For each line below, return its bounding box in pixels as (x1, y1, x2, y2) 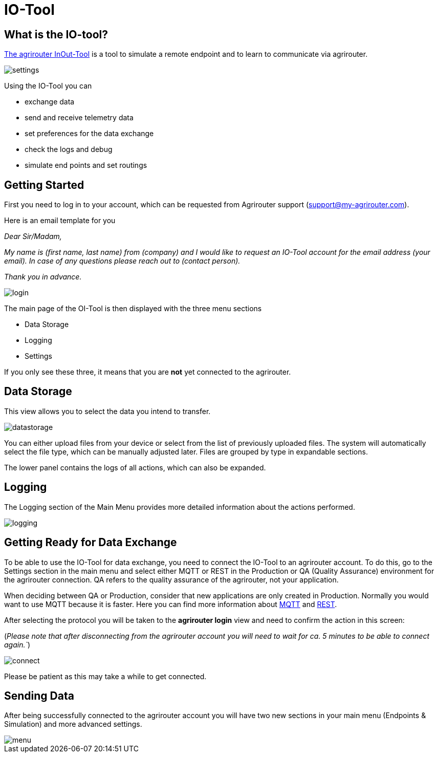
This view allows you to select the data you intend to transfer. (4, 406, 211, 416)
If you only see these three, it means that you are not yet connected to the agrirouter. (4, 367, 291, 377)
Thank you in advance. (4, 272, 82, 282)
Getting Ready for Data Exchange (4, 536, 177, 549)
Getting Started (4, 178, 84, 191)
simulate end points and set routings (25, 161, 147, 170)
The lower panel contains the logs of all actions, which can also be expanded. (4, 463, 266, 472)
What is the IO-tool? (4, 28, 108, 41)
